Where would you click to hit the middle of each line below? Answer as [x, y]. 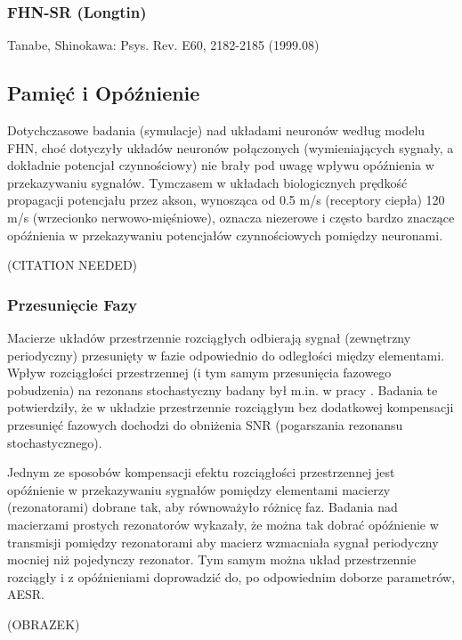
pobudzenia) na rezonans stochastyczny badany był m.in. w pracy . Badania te [223, 389]
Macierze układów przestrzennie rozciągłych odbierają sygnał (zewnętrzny [209, 337]
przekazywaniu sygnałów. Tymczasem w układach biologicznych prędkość [207, 182]
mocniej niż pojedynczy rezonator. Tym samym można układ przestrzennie [212, 559]
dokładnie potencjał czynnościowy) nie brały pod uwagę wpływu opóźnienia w [221, 165]
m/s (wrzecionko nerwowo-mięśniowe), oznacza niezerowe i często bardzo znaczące [231, 217]
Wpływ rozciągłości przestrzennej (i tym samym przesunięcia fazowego [199, 373]
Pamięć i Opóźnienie [104, 93]
